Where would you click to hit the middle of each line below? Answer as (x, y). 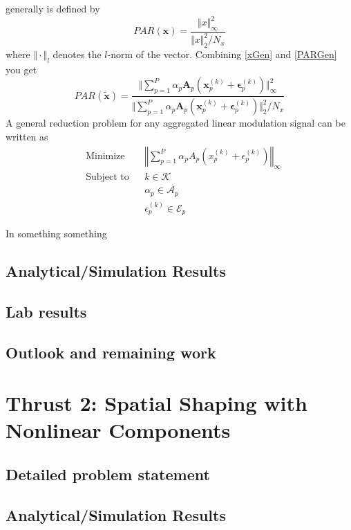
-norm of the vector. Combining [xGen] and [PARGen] (222, 54)
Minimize (105, 156)
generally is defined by (53, 8)
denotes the (77, 54)
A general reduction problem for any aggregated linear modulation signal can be (175, 123)
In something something (56, 234)
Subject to (107, 177)
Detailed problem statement (108, 474)
